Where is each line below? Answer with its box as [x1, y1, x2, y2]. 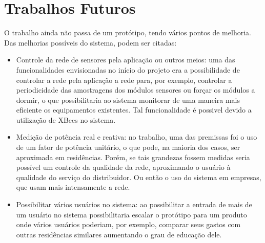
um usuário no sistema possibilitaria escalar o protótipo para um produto [16, 209, 247, 219]
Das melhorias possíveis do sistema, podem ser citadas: [4, 37, 177, 48]
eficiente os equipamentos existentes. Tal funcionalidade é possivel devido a [16, 104, 252, 115]
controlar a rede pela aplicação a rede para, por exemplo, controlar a [16, 74, 232, 85]
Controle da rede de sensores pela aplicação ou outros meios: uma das [16, 54, 235, 65]
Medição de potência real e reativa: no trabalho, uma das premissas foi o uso [16, 131, 257, 142]
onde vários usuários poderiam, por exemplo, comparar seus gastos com [16, 219, 241, 230]
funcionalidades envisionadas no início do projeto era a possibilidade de [16, 64, 240, 75]
